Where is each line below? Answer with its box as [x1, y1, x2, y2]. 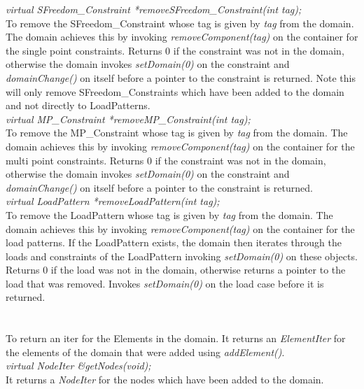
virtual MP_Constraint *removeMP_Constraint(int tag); [6, 111, 251, 126]
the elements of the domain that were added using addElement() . [6, 344, 285, 359]
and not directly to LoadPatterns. [6, 98, 150, 113]
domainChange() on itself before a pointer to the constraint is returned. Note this [6, 70, 356, 85]
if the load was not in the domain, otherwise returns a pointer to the [50, 262, 346, 277]
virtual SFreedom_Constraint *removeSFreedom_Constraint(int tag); [6, 2, 302, 16]
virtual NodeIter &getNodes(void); [6, 358, 151, 373]
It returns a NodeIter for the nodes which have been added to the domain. [6, 372, 324, 387]
